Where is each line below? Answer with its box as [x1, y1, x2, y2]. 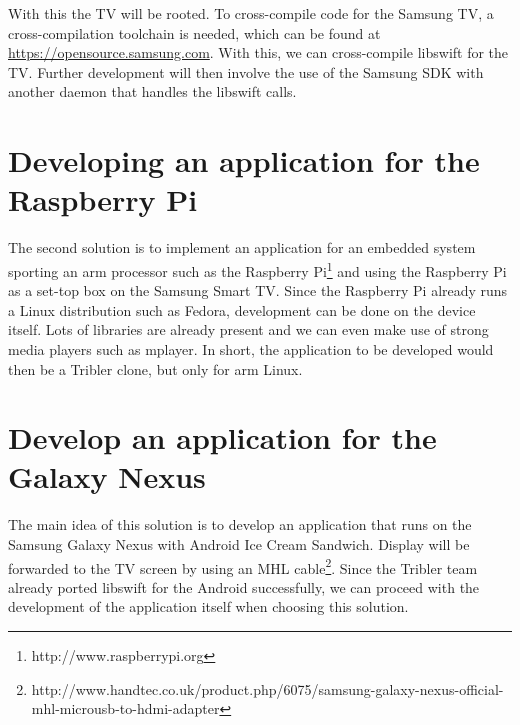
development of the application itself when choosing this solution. [8, 596, 409, 617]
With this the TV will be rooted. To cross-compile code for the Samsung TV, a [8, 3, 494, 23]
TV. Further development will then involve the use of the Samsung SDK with [8, 61, 484, 82]
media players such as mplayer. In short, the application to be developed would [8, 338, 494, 359]
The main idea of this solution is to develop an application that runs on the [8, 514, 472, 535]
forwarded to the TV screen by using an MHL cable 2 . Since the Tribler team [8, 554, 478, 578]
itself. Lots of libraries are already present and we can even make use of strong [8, 319, 489, 340]
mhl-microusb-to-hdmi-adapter [31, 698, 220, 719]
